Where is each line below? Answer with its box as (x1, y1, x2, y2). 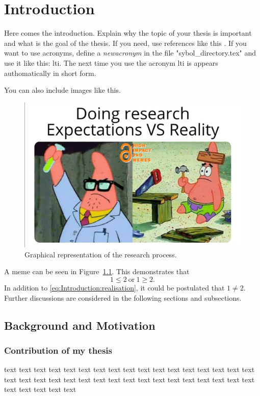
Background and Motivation (4, 317, 155, 333)
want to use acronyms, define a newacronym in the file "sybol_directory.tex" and (4, 47, 256, 58)
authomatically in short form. (4, 67, 96, 78)
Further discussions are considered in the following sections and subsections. (4, 292, 242, 303)
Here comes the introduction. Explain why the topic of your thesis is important (4, 28, 252, 38)
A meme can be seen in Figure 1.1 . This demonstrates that (4, 266, 190, 277)
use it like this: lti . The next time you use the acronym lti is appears (4, 57, 218, 68)
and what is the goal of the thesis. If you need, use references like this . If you (4, 37, 247, 48)
